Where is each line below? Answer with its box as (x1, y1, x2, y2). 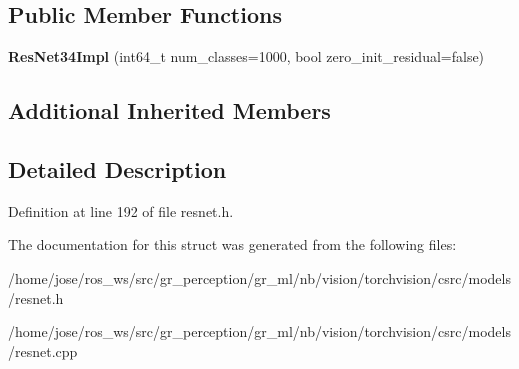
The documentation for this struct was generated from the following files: (8, 234, 457, 255)
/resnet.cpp (8, 340, 78, 361)
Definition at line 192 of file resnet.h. (8, 200, 234, 221)
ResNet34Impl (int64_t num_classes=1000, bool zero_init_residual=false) (8, 46, 485, 67)
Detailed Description (8, 153, 227, 184)
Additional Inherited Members (8, 95, 331, 126)
